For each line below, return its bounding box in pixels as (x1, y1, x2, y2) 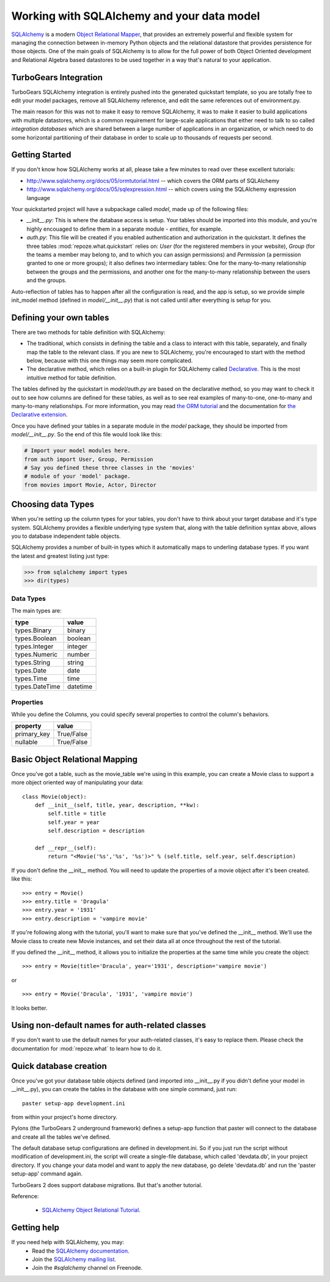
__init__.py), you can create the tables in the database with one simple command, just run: (11, 1086, 238, 1093)
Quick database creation (11, 1060, 107, 1071)
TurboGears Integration (11, 72, 103, 83)
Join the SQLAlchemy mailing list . (32, 1256, 116, 1263)
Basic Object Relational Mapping (11, 754, 137, 764)
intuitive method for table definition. (26, 374, 117, 381)
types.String (15, 658, 51, 667)
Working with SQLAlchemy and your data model (11, 9, 260, 23)
